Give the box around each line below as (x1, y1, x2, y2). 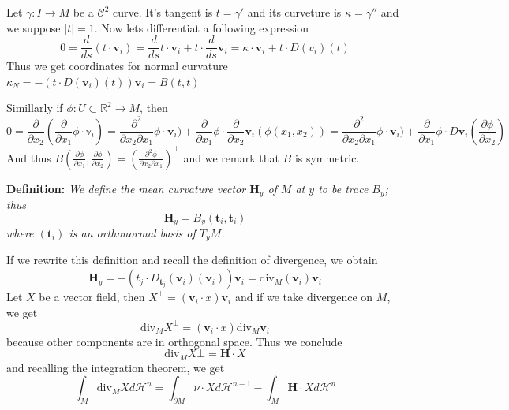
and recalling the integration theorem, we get (6, 359, 225, 375)
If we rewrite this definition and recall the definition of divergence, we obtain (6, 252, 378, 268)
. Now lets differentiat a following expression (94, 19, 309, 35)
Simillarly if (6, 99, 63, 116)
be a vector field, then (39, 289, 145, 305)
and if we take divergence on (234, 289, 373, 305)
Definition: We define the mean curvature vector (6, 180, 246, 196)
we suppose (6, 19, 61, 35)
